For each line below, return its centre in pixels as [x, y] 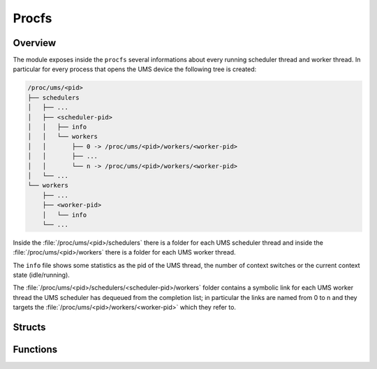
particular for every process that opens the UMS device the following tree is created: [135, 69]
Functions [35, 350]
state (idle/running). [41, 275]
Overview [35, 43]
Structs [29, 327]
